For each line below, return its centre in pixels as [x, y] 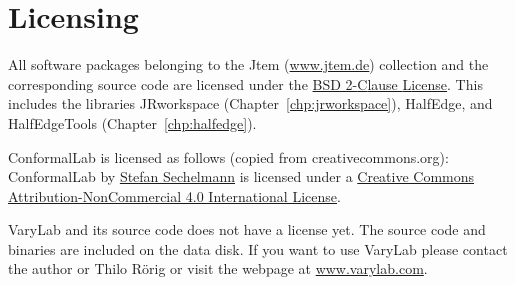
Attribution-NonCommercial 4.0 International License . [174, 195]
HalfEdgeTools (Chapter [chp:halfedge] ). [132, 122]
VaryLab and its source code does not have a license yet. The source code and [247, 229]
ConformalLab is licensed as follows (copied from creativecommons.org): [228, 156]
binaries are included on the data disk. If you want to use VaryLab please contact [258, 248]
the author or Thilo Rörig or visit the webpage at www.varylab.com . [218, 268]
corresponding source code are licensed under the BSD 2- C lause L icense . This [245, 83]
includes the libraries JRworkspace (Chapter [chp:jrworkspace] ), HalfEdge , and [250, 103]
